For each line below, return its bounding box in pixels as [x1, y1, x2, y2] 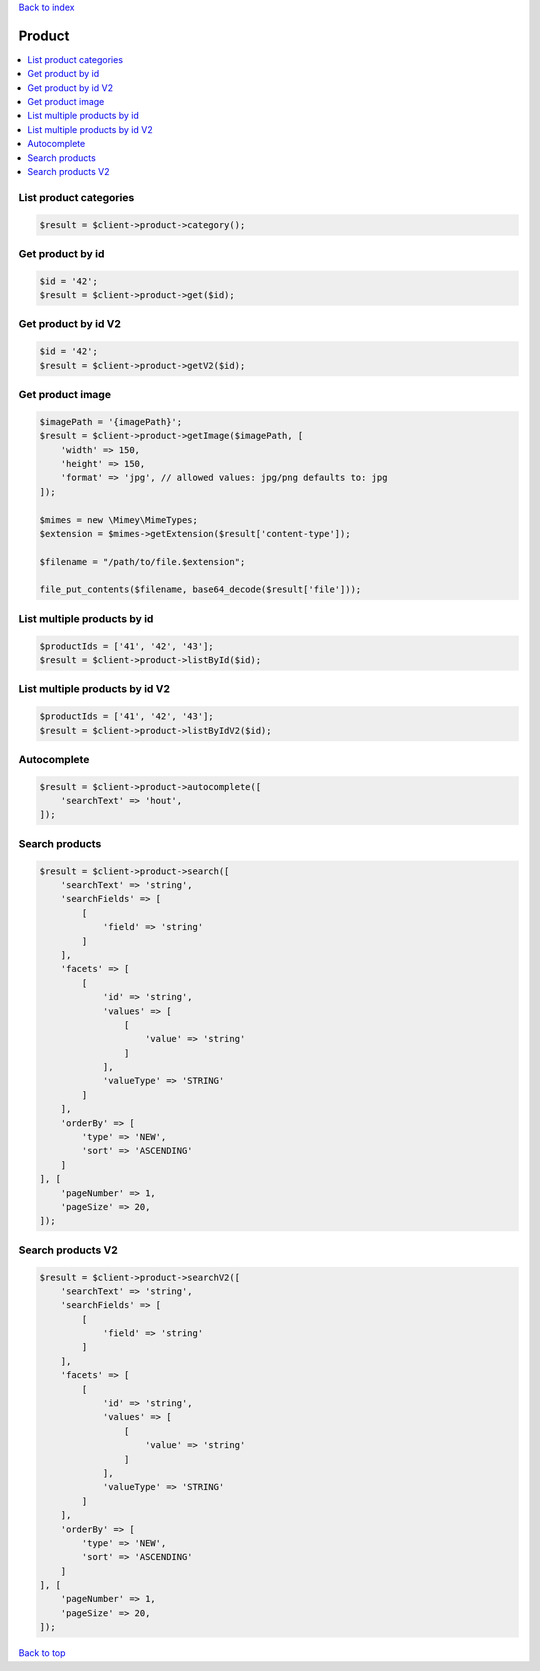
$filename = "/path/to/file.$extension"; [39, 556, 246, 567]
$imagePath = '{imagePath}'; [39, 416, 183, 427]
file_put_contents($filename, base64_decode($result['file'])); [39, 584, 362, 595]
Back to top [18, 1647, 66, 1659]
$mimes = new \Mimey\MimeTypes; [39, 514, 199, 525]
